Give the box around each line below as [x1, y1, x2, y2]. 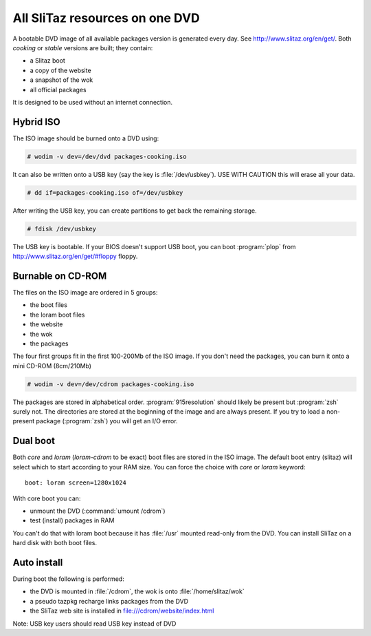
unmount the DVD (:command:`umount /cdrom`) [30, 507, 166, 515]
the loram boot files [30, 310, 85, 319]
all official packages [30, 85, 87, 94]
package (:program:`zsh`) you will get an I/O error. [36, 417, 178, 425]
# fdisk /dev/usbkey [27, 224, 96, 233]
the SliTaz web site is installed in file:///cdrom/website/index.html [30, 606, 214, 615]
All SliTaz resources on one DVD [12, 10, 201, 25]
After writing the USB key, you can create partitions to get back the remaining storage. [12, 206, 257, 215]
